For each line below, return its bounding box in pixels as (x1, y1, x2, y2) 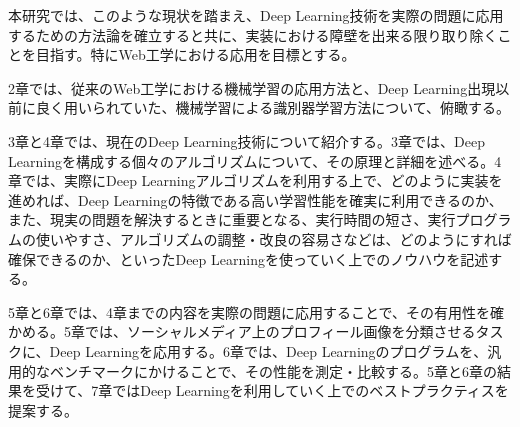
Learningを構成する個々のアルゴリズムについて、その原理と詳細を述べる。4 (8, 150, 502, 171)
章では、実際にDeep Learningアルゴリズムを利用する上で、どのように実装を (8, 170, 503, 191)
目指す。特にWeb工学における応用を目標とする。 (35, 44, 356, 65)
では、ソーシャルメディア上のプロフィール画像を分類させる (84, 321, 476, 342)
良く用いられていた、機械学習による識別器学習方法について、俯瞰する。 (35, 97, 511, 118)
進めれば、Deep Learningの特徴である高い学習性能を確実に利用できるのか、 (8, 189, 503, 210)
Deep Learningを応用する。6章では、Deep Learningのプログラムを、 (49, 340, 488, 361)
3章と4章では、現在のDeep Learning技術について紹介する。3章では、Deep (8, 130, 485, 151)
